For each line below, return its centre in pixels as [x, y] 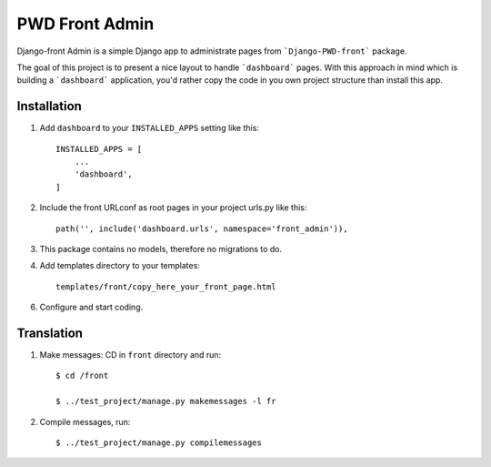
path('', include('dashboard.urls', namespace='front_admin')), [202, 228]
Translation [50, 333]
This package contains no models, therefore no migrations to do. [160, 249]
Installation [49, 106]
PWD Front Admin [85, 24]
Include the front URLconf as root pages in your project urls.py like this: [173, 208]
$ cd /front [82, 376]
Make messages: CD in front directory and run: [130, 355]
